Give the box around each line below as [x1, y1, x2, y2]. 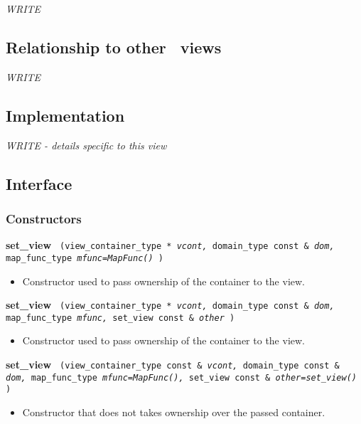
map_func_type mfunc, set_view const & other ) [6, 312, 235, 323]
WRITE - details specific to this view [6, 137, 167, 152]
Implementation [6, 104, 125, 126]
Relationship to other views [6, 36, 222, 58]
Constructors [6, 209, 82, 227]
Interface [6, 172, 72, 194]
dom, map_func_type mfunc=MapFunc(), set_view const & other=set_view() [6, 372, 357, 383]
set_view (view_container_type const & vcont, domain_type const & [6, 357, 340, 371]
